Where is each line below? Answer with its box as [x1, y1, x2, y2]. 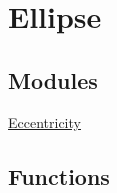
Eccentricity [8, 111, 81, 132]
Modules [8, 64, 98, 95]
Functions [8, 160, 110, 191]
